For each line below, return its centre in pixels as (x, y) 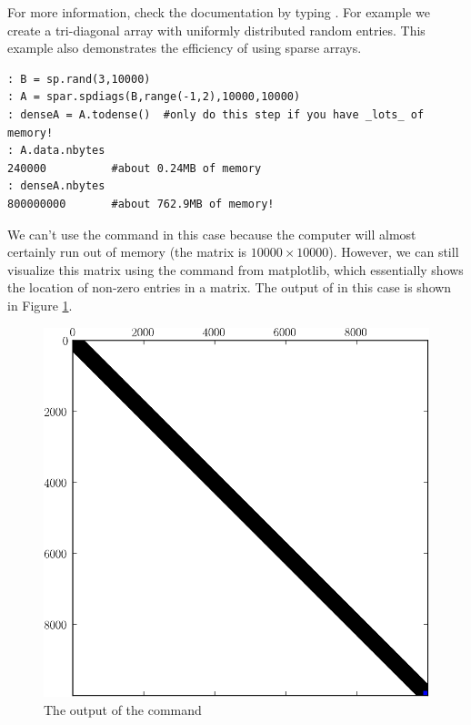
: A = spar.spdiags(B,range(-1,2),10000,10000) (154, 97)
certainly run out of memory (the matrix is (127, 252)
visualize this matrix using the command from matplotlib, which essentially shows (235, 269)
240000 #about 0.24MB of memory (135, 168)
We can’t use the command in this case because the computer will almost (212, 234)
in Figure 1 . (40, 305)
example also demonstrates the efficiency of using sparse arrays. (185, 48)
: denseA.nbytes (56, 186)
